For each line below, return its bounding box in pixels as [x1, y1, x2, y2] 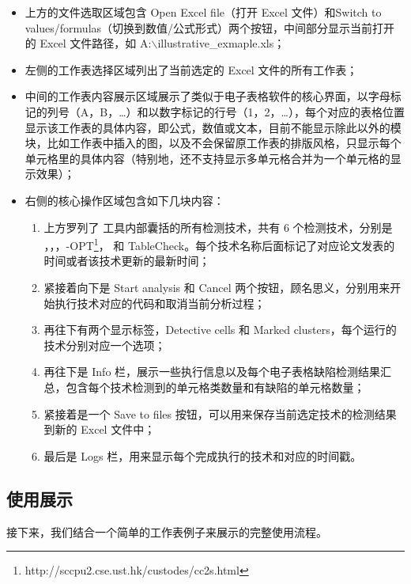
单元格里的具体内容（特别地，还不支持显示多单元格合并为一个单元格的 [25, 150, 390, 166]
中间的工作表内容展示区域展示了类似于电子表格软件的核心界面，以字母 [25, 88, 390, 104]
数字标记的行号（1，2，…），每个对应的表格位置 [159, 103, 405, 119]
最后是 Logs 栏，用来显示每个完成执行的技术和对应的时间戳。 [43, 447, 362, 464]
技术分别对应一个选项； [43, 336, 166, 353]
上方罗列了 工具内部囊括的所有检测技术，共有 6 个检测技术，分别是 [43, 218, 393, 235]
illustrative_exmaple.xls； [157, 35, 285, 51]
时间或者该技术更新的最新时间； [43, 252, 210, 269]
